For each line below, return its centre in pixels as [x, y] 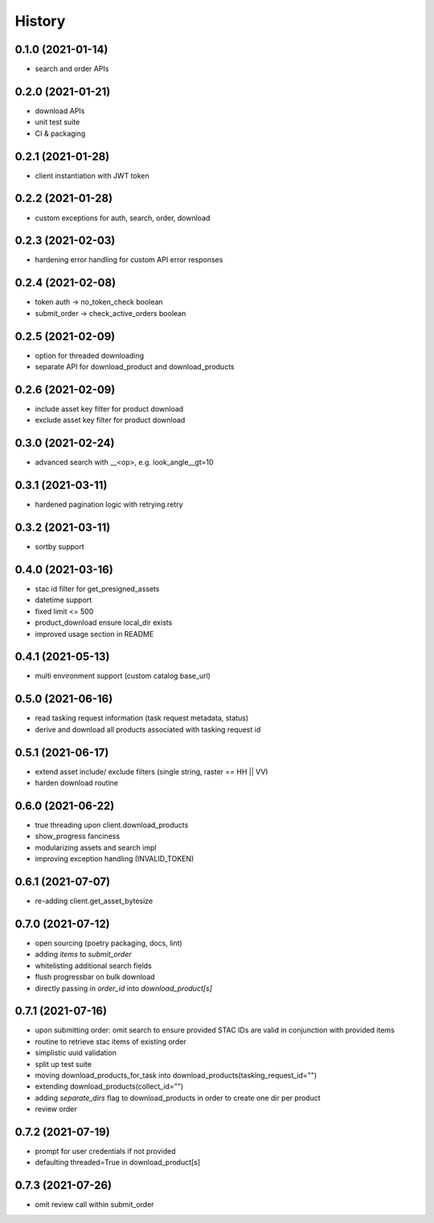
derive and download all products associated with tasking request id [148, 729]
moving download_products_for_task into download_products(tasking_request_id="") [176, 1075]
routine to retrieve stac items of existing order [111, 1041]
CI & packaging [60, 133]
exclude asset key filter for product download [110, 420]
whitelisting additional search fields [93, 966]
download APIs [60, 111]
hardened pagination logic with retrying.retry [109, 505]
